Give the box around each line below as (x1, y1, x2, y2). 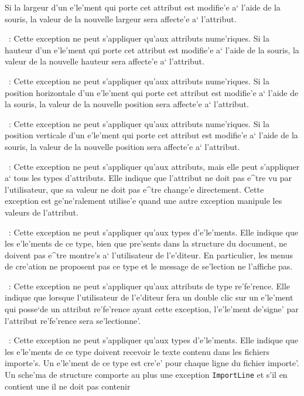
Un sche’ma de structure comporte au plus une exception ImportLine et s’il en (5, 368, 288, 381)
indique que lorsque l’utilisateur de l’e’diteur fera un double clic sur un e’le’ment (5, 291, 293, 303)
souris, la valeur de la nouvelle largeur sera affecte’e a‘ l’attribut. (5, 12, 237, 25)
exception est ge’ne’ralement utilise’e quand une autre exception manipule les (5, 194, 282, 207)
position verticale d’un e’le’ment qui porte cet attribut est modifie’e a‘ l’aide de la (5, 129, 298, 141)
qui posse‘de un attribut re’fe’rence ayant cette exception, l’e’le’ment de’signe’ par (5, 303, 299, 315)
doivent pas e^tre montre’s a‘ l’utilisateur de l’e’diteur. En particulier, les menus (5, 248, 293, 261)
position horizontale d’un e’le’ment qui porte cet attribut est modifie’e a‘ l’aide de (5, 86, 299, 98)
